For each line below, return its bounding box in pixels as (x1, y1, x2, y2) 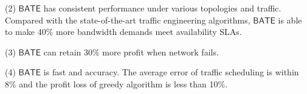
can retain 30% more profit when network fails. (43, 45, 219, 58)
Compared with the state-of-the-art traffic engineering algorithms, (5, 13, 250, 26)
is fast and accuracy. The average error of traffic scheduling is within (43, 66, 299, 78)
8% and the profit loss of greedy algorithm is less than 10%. (5, 77, 228, 90)
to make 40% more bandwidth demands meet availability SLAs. (5, 25, 242, 38)
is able (278, 13, 302, 26)
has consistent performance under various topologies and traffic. (43, 2, 281, 14)
